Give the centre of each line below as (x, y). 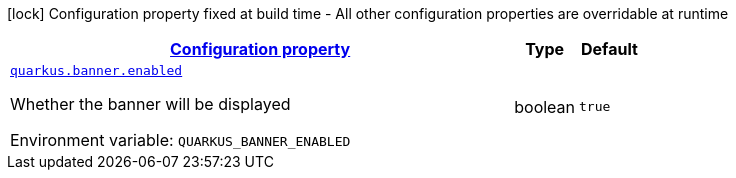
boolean (545, 106)
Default (609, 49)
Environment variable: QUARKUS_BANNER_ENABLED (180, 140)
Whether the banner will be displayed (150, 104)
